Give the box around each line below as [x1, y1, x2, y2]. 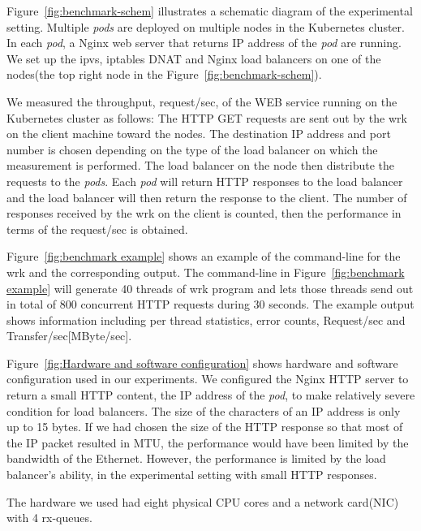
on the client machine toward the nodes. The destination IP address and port [6, 125, 391, 142]
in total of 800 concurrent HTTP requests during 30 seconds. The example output [6, 296, 415, 313]
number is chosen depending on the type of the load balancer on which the [6, 140, 378, 158]
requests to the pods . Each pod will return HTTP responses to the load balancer [6, 172, 403, 189]
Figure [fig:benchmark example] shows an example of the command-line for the [6, 248, 401, 265]
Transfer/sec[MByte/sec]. [6, 327, 132, 344]
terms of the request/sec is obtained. [6, 220, 188, 237]
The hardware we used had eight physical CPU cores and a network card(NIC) [6, 493, 399, 510]
